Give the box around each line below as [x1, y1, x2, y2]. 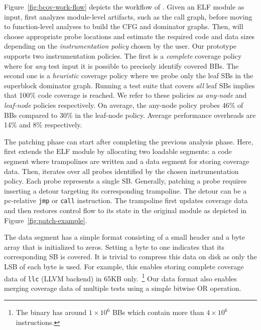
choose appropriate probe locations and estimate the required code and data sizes [4, 31, 255, 41]
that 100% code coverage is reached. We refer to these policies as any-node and [4, 90, 247, 100]
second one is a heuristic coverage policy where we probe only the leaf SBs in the [4, 70, 253, 81]
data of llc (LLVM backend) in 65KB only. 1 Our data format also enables [4, 271, 237, 283]
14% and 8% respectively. [4, 119, 82, 130]
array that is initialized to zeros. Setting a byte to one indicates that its [4, 241, 225, 252]
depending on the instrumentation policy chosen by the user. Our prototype [4, 41, 237, 51]
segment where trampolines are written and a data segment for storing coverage [4, 155, 249, 166]
